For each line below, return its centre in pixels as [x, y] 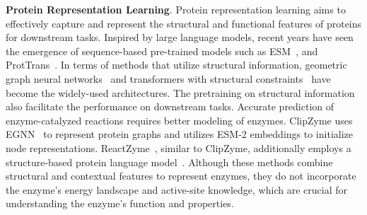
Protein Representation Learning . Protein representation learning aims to [176, 9]
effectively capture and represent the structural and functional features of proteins [184, 23]
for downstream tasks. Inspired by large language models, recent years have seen [180, 37]
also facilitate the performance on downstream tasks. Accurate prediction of [170, 106]
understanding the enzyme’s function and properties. [120, 203]
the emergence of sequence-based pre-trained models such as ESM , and [162, 51]
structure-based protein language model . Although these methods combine [169, 162]
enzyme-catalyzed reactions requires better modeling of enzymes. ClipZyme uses [179, 120]
